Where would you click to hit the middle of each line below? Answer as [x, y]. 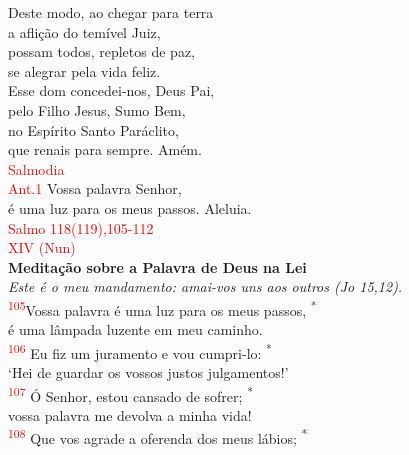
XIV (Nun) [42, 247]
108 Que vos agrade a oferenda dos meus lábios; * [158, 437]
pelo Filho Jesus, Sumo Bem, [97, 109]
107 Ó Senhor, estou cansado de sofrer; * [130, 394]
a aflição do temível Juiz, [84, 31]
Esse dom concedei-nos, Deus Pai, [111, 90]
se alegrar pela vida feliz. [84, 70]
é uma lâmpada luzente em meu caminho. [135, 329]
